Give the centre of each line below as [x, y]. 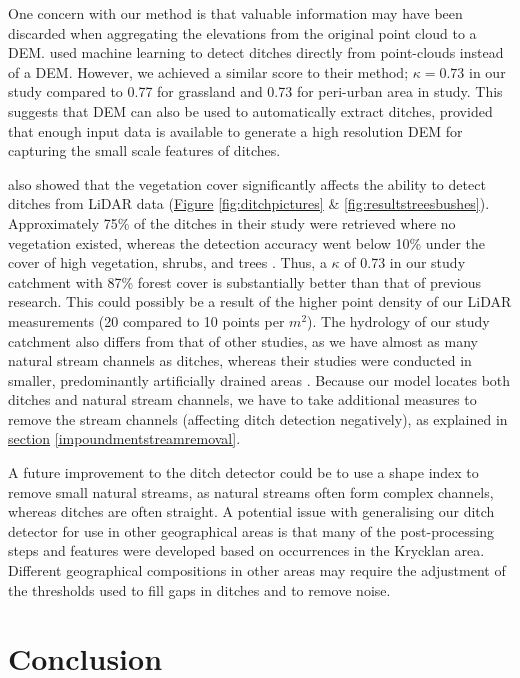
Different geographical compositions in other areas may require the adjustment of [257, 570]
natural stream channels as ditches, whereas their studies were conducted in [240, 360]
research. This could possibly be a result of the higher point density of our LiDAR [260, 301]
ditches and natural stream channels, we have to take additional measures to [242, 399]
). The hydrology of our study [398, 320]
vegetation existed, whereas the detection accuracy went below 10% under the [246, 242]
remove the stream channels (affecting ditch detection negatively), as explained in [258, 418]
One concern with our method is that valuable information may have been [235, 13]
